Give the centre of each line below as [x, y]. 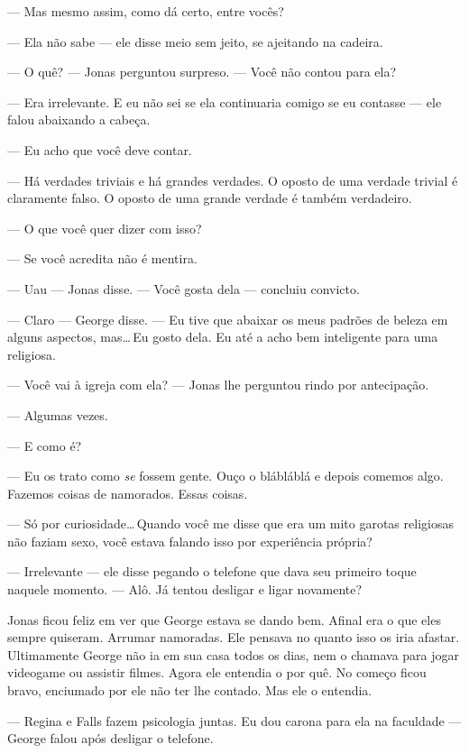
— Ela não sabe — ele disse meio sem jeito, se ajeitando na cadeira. [195, 41]
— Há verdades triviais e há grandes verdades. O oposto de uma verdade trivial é [233, 180]
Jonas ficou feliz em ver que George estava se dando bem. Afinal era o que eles [224, 619]
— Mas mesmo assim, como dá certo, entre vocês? [146, 11]
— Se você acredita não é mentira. [102, 258]
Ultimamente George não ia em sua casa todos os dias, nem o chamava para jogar [234, 654]
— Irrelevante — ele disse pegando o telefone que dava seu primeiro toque [212, 571]
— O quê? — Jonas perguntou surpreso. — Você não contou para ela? [202, 72]
